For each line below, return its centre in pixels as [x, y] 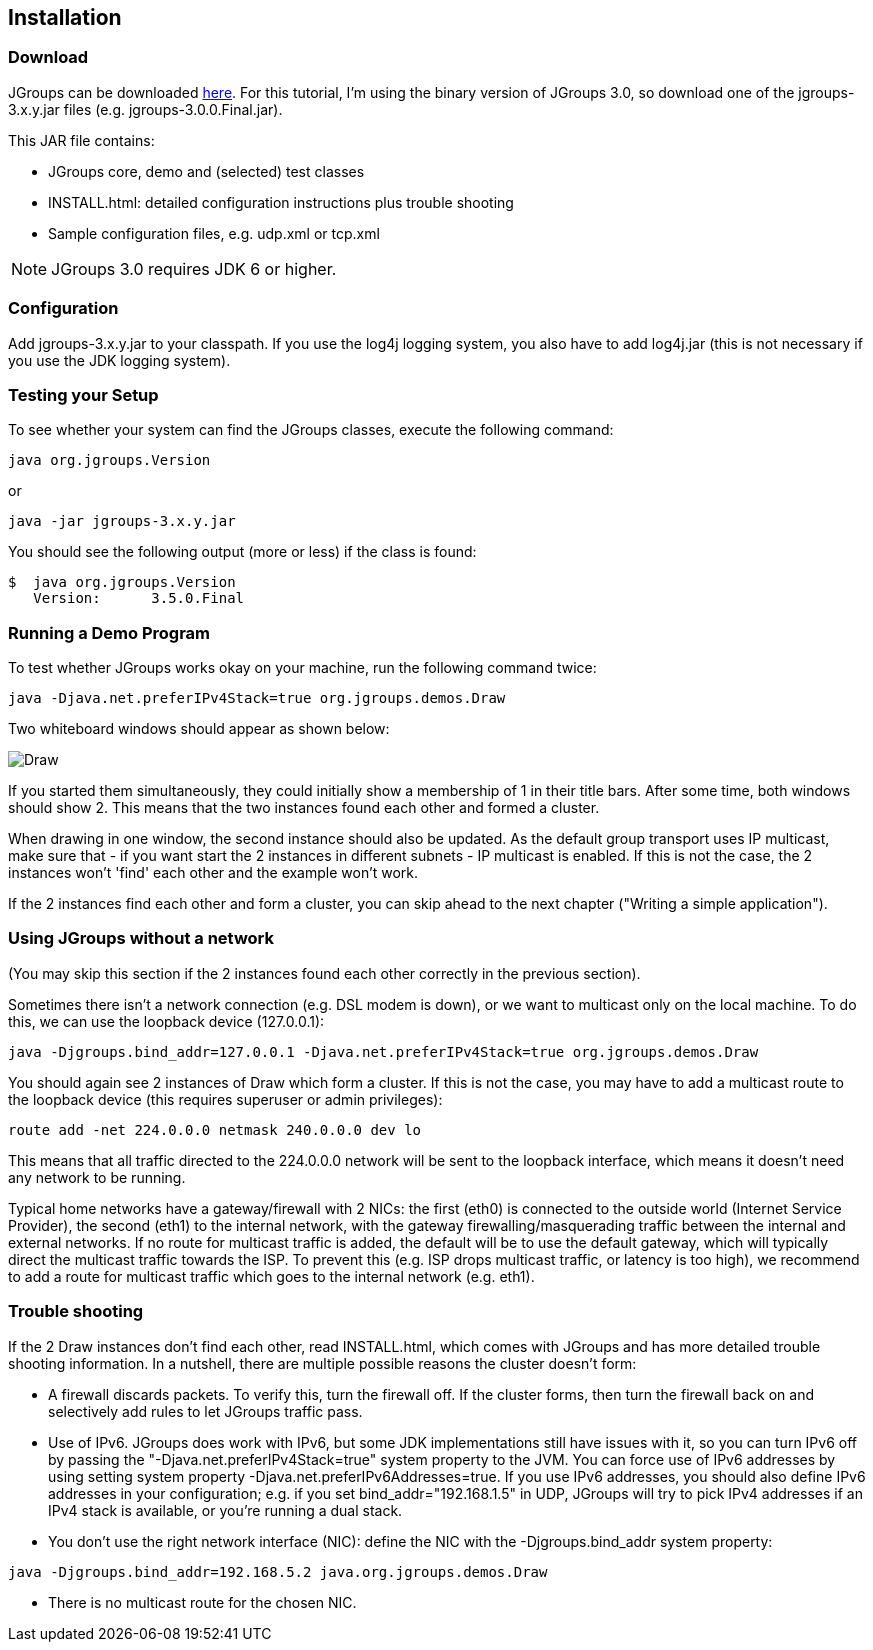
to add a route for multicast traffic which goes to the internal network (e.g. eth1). [271, 1276]
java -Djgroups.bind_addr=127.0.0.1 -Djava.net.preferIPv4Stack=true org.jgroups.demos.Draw [383, 1051]
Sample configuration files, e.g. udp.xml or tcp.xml [214, 233]
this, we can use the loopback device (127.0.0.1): [166, 1021]
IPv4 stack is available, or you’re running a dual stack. [225, 1510]
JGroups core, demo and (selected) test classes [206, 171]
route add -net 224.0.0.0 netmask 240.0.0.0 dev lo [215, 1129]
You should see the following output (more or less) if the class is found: [242, 552]
